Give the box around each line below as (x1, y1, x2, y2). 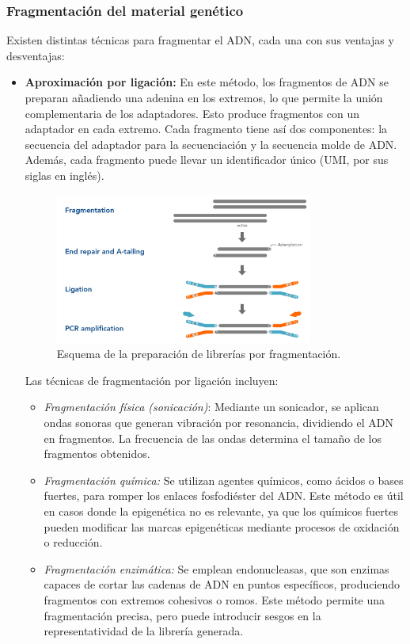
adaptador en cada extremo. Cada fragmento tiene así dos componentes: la (25, 120, 388, 137)
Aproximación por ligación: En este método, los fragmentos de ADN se (25, 74, 389, 90)
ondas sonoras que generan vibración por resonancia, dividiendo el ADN (44, 414, 393, 431)
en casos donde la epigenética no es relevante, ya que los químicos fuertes (44, 503, 398, 520)
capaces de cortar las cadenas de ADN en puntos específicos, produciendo (44, 576, 401, 593)
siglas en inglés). (25, 166, 104, 183)
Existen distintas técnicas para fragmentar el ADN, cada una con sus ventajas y (6, 32, 394, 48)
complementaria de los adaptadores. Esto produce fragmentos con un (25, 105, 360, 121)
